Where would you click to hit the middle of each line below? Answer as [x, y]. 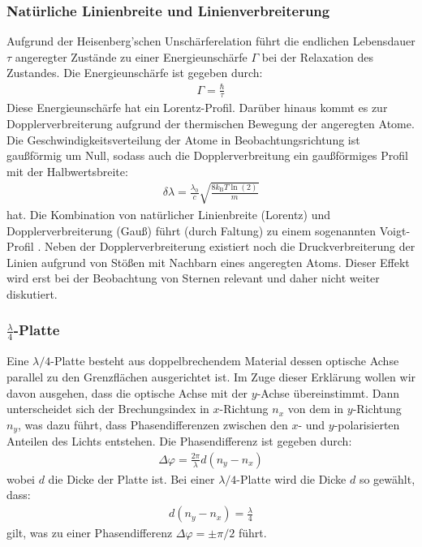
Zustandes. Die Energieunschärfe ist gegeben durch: [135, 73]
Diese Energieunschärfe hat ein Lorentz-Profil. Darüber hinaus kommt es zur [197, 108]
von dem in [316, 409]
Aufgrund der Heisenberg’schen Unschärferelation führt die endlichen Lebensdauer [211, 41]
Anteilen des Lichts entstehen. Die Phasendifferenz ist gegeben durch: [179, 441]
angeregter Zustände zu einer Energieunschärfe [131, 56]
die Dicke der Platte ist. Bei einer [131, 478]
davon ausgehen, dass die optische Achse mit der [127, 392]
